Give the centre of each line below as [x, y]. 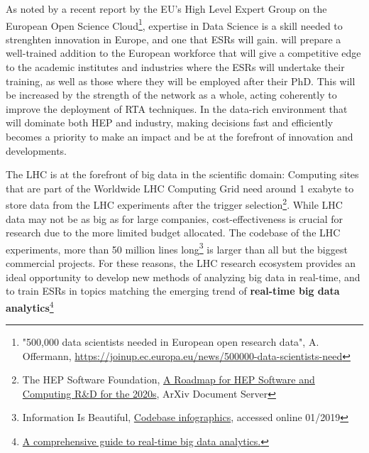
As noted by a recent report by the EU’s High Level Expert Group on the [166, 9]
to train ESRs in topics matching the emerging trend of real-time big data [173, 291]
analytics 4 [30, 306]
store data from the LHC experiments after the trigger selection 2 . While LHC [174, 204]
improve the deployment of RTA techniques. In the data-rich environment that [177, 108]
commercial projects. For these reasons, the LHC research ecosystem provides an [181, 263]
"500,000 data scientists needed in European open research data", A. [171, 342]
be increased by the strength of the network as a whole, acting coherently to [171, 95]
